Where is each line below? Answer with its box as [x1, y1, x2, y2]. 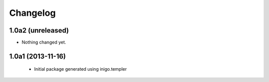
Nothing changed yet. [21, 40, 67, 45]
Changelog [9, 7, 56, 18]
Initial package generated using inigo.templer [34, 66, 127, 72]
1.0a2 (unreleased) [9, 26, 69, 35]
